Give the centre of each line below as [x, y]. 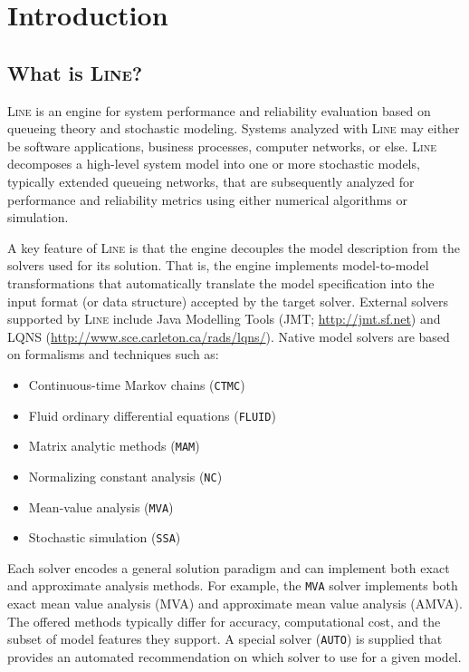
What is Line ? [75, 72]
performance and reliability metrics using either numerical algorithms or [207, 199]
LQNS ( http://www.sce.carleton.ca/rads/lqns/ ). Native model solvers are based [229, 336]
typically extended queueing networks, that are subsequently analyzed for [211, 181]
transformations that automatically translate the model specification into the [221, 282]
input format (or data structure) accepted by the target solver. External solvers [228, 301]
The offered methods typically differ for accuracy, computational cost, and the [224, 621]
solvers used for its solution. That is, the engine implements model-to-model [218, 265]
